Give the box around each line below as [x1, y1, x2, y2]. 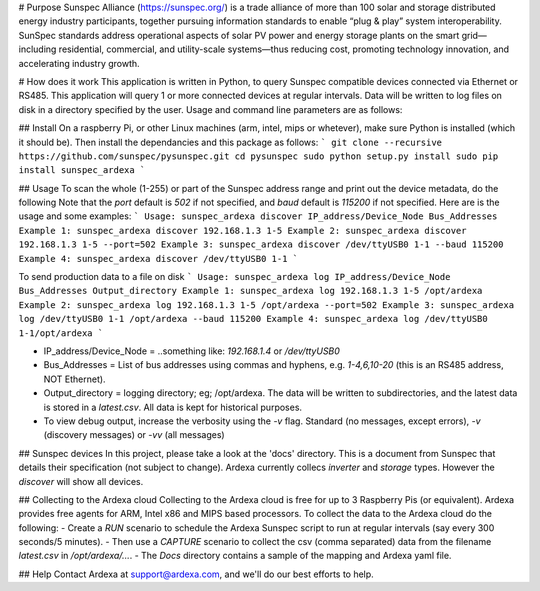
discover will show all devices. [18, 475, 144, 487]
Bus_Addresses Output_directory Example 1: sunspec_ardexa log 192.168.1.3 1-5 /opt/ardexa [18, 285, 483, 297]
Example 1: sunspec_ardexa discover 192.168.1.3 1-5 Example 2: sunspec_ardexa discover [18, 225, 467, 236]
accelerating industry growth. [18, 57, 140, 69]
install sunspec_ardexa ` [18, 165, 146, 176]
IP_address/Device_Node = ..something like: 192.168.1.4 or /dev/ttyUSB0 [43, 345, 340, 357]
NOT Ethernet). [43, 373, 106, 385]
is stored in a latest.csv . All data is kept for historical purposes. [43, 401, 303, 413]
